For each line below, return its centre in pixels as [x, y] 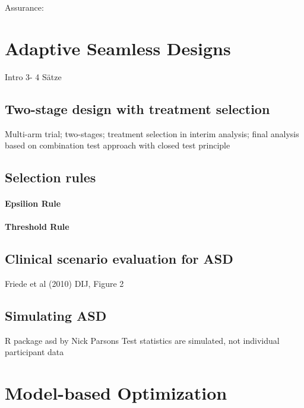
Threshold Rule [37, 227]
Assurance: [24, 7]
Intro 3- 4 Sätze [33, 76]
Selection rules [50, 177]
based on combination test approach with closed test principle [118, 145]
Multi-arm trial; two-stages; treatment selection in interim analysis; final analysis [152, 133]
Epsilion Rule [33, 203]
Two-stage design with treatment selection [137, 108]
